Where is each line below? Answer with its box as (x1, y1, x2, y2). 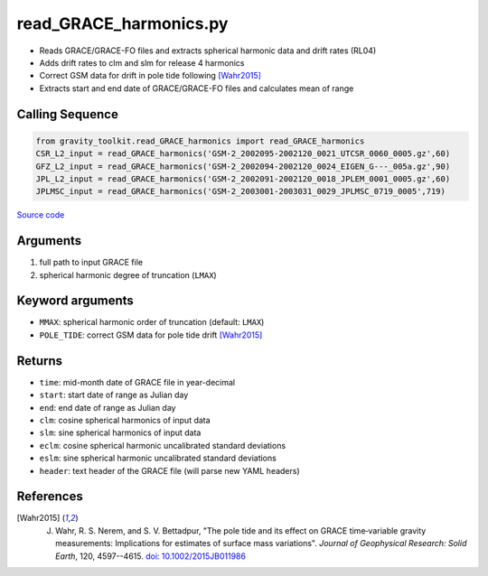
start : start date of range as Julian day (39, 389, 189, 401)
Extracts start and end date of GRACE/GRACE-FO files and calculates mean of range (39, 82, 354, 94)
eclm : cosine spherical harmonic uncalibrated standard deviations (39, 440, 286, 451)
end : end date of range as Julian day (39, 402, 176, 413)
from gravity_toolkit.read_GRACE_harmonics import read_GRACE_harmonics (35, 135, 365, 146)
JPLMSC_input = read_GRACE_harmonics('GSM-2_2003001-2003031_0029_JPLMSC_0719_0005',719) (35, 186, 446, 197)
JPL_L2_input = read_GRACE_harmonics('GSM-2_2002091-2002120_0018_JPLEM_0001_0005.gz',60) (35, 173, 451, 184)
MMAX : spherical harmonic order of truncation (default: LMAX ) (39, 317, 265, 328)
